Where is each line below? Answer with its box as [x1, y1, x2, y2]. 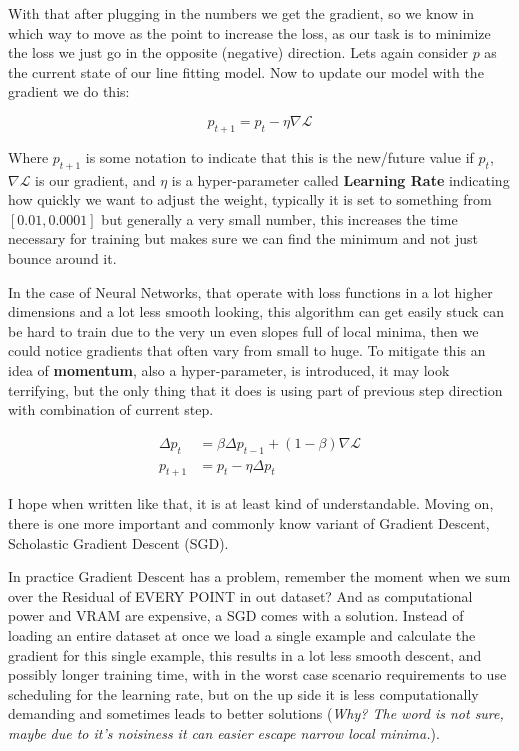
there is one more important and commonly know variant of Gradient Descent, [8, 512, 490, 533]
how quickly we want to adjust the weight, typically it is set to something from [8, 189, 492, 210]
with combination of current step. [8, 399, 214, 420]
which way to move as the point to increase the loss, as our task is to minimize [8, 22, 491, 43]
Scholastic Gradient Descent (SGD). [8, 532, 229, 553]
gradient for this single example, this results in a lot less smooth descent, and [8, 644, 482, 665]
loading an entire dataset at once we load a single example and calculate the [8, 624, 476, 645]
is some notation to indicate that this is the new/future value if [85, 146, 474, 167]
